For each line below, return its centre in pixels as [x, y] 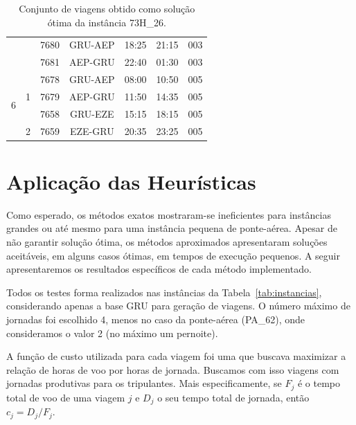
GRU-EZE [92, 113]
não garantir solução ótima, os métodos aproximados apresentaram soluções [167, 242]
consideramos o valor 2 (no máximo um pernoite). [112, 333]
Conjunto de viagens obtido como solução [107, 8]
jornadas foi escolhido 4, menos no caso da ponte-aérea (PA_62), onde [156, 319]
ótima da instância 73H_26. [107, 22]
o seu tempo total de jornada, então [233, 397]
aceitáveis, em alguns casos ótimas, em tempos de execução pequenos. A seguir [173, 255]
